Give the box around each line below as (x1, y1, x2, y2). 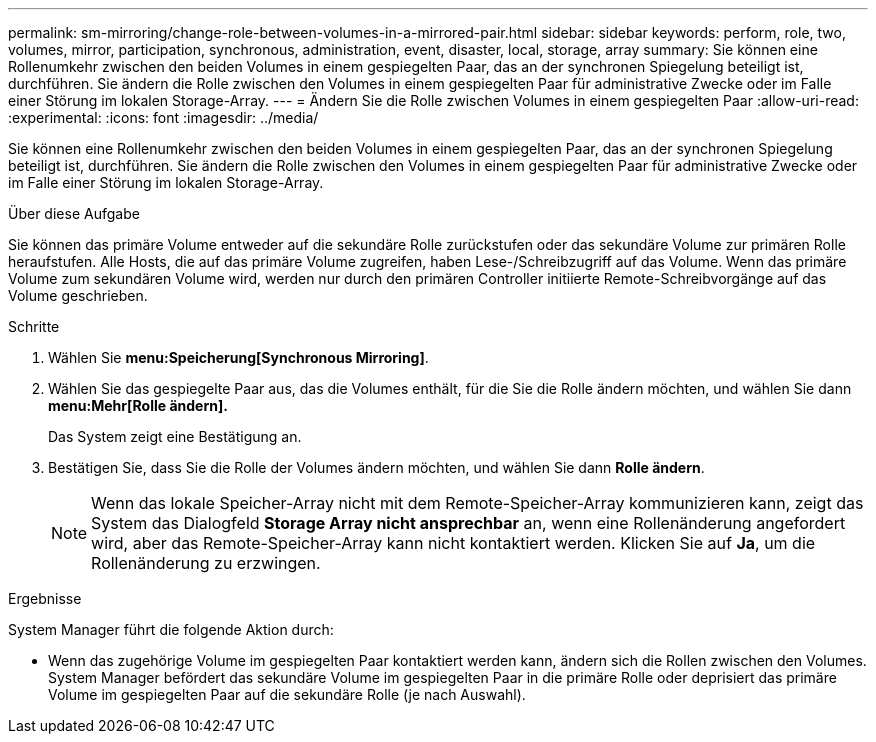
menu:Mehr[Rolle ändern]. (48, 397, 228, 414)
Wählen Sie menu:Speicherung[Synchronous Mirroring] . (48, 349, 429, 366)
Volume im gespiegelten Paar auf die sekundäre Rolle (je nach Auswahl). (48, 686, 526, 703)
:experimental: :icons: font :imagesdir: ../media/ (8, 109, 319, 126)
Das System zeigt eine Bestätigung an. (48, 428, 302, 445)
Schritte (8, 318, 60, 335)
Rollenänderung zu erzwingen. (91, 553, 321, 573)
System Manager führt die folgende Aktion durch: (8, 621, 334, 638)
